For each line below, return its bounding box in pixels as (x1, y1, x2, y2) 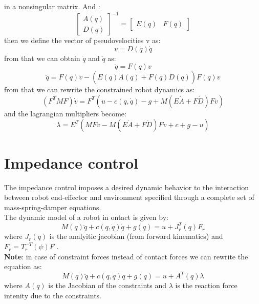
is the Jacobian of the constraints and (48, 280, 167, 291)
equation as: (4, 261, 42, 272)
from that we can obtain (4, 52, 80, 63)
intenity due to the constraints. (4, 290, 101, 300)
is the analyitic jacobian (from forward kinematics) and (49, 231, 223, 241)
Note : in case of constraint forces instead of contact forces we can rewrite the (4, 251, 248, 261)
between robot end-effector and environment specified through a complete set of (4, 192, 254, 202)
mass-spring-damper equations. (4, 201, 101, 212)
